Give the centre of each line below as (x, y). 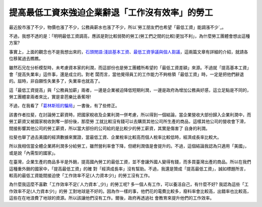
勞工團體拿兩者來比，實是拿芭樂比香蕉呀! (50, 97)
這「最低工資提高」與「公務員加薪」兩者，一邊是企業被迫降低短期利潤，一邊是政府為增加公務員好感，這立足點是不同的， (130, 90)
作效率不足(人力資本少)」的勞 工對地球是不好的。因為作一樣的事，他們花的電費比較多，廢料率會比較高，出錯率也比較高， (130, 191)
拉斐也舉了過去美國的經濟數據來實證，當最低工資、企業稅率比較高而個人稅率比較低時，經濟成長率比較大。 (115, 137)
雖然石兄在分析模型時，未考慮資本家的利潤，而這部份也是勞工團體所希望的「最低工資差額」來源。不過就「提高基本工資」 (130, 68)
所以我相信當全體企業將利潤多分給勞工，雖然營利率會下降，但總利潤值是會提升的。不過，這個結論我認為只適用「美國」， (129, 146)
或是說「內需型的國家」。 (33, 153)
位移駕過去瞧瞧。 (26, 59)
